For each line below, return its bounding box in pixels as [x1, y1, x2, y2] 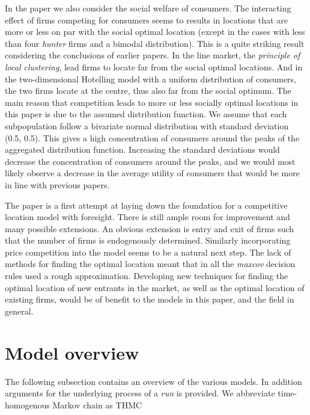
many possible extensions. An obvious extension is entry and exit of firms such [5, 222, 294, 235]
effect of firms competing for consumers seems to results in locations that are [5, 13, 288, 26]
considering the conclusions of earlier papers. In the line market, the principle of [5, 49, 300, 61]
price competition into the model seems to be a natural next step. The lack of [5, 245, 291, 258]
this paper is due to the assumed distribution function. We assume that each [5, 108, 287, 120]
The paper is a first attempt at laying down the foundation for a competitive [5, 198, 288, 211]
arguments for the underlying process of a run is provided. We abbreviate [5, 387, 275, 399]
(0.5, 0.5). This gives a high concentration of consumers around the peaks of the [5, 131, 300, 144]
